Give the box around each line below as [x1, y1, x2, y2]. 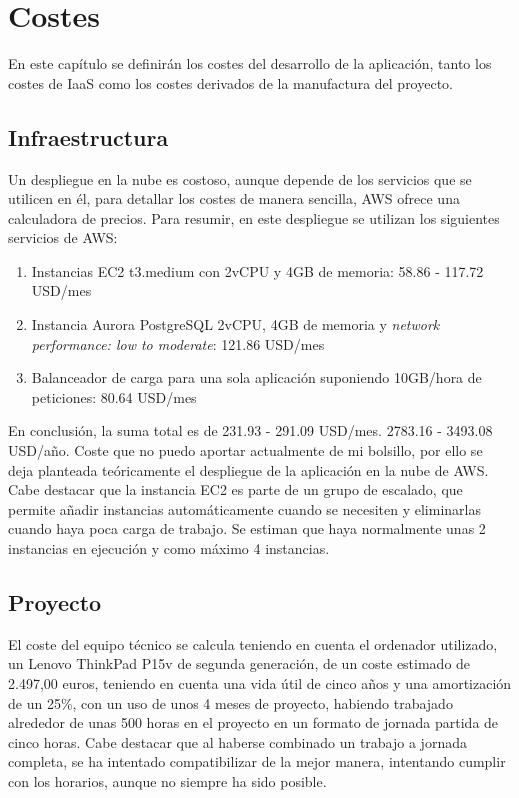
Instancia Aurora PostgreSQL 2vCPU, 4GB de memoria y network [31, 314, 440, 335]
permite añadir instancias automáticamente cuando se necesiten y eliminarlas [8, 498, 481, 519]
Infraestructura [8, 121, 169, 152]
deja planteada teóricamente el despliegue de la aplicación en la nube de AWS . [8, 459, 489, 480]
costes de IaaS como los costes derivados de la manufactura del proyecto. [8, 72, 454, 93]
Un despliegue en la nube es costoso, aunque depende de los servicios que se [8, 168, 472, 189]
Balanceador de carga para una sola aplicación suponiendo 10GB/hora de [31, 367, 482, 388]
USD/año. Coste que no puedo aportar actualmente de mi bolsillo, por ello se [8, 440, 483, 461]
